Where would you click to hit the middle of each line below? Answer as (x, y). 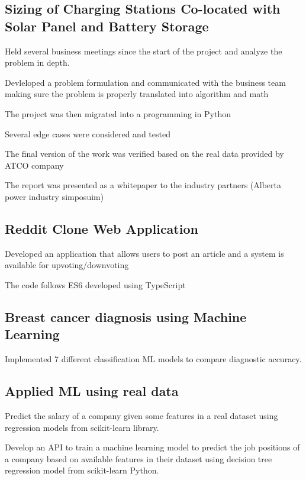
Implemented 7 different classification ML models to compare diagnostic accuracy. (153, 359)
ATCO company (34, 165)
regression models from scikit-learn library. (82, 427)
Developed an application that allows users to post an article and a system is (144, 253)
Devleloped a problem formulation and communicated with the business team (145, 82)
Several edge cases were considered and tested (88, 133)
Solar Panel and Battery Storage (107, 26)
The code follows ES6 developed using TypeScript (95, 284)
